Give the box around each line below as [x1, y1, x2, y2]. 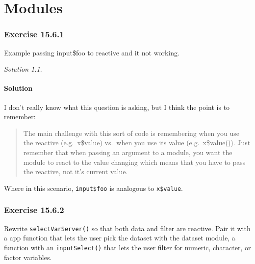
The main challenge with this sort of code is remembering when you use [23, 128, 240, 138]
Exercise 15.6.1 [4, 28, 64, 40]
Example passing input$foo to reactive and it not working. [4, 47, 179, 57]
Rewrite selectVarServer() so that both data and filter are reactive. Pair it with [4, 223, 251, 233]
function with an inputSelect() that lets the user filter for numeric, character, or [4, 242, 251, 252]
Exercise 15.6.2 [4, 204, 64, 216]
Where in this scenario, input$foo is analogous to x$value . [4, 183, 183, 193]
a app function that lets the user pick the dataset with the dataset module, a [4, 233, 235, 243]
